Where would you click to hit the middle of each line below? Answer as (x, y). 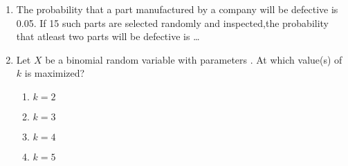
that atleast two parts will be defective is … (108, 36)
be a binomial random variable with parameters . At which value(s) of (194, 59)
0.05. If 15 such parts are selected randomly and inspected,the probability (173, 22)
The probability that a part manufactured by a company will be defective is (177, 9)
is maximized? (55, 73)
